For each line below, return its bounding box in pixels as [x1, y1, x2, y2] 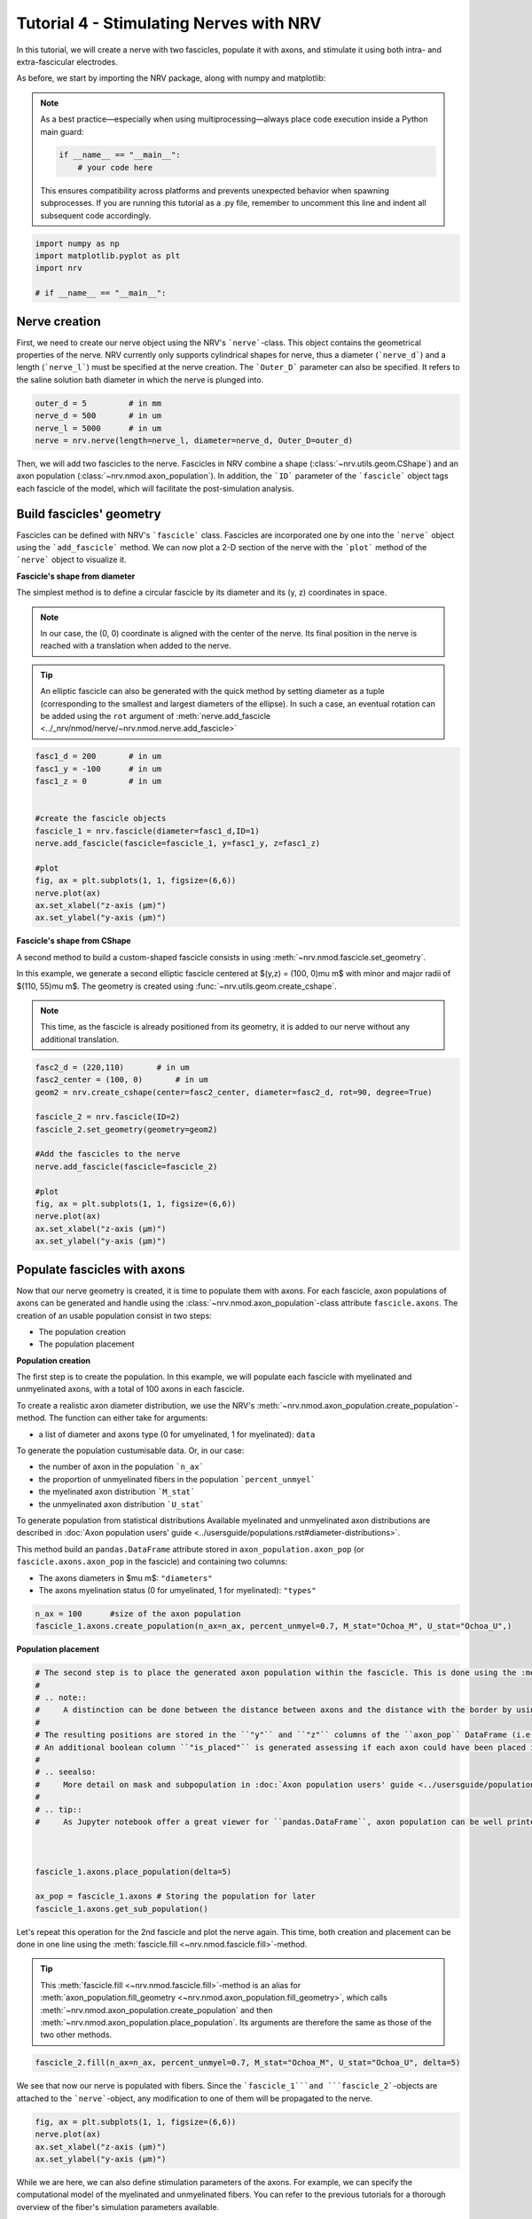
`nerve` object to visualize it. [16, 555, 127, 565]
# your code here [77, 162, 153, 172]
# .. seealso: [35, 1767, 97, 1777]
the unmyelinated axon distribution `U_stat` [38, 1498, 205, 1509]
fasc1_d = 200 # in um [35, 751, 162, 762]
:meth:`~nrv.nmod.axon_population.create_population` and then [40, 2004, 273, 2015]
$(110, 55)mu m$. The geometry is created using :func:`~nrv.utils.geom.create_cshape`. [16, 981, 337, 991]
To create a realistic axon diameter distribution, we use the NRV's [16, 1400, 255, 1410]
